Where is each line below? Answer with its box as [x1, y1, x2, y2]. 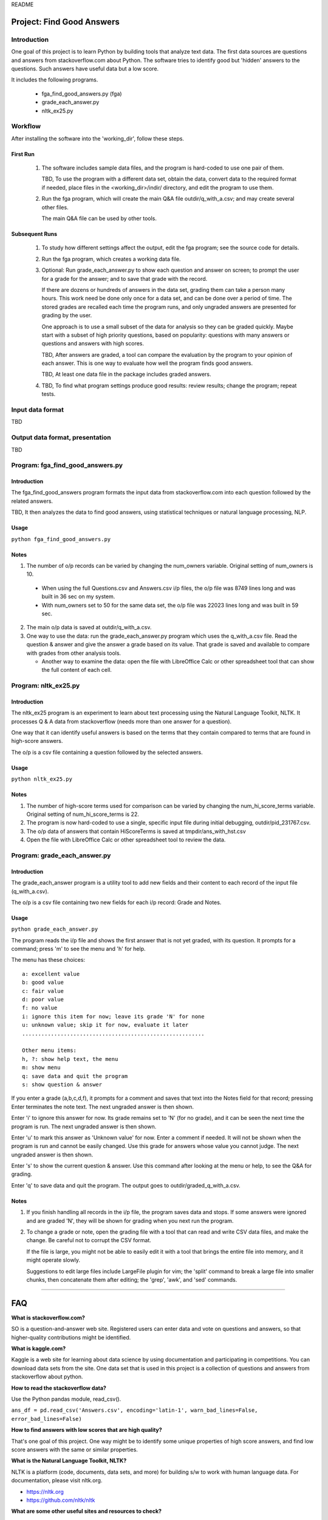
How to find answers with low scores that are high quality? [11, 1426, 162, 1434]
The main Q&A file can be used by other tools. [41, 215, 157, 222]
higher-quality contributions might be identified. [11, 1333, 131, 1341]
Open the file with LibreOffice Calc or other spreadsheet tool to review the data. [26, 836, 226, 843]
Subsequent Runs [11, 230, 58, 237]
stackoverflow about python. [11, 1373, 83, 1380]
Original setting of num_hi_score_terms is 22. [26, 810, 139, 818]
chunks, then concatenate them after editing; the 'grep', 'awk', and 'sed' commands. [26, 1276, 237, 1283]
